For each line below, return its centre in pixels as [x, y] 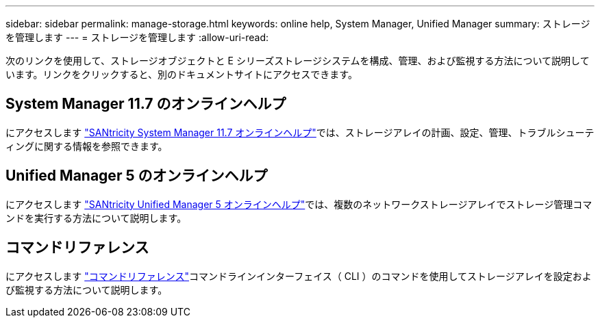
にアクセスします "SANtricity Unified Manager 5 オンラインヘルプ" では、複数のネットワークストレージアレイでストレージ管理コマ [299, 204]
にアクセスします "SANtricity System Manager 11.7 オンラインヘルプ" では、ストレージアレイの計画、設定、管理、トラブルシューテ [300, 132]
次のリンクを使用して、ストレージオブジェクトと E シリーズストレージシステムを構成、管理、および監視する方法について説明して [298, 61]
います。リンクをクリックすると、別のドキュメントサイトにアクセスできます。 [182, 74]
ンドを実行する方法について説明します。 [96, 218]
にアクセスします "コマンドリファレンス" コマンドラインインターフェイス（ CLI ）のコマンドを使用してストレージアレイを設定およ [299, 276]
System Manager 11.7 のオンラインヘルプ [146, 104]
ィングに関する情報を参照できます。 [87, 146]
